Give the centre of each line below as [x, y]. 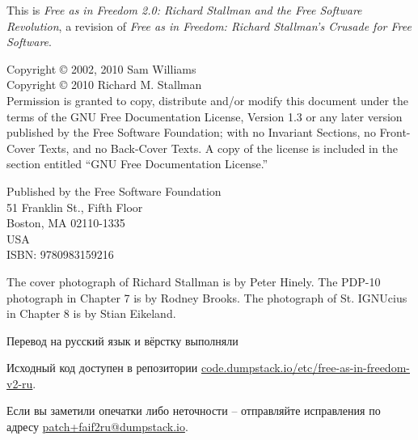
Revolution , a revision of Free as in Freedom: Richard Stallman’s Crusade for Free [209, 25]
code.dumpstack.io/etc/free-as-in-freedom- [305, 368]
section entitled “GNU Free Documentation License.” [137, 164]
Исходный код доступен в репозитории [102, 368]
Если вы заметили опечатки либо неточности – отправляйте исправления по [194, 410]
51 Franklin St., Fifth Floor [75, 207]
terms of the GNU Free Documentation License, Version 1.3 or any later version [205, 116]
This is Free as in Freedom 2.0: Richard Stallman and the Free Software [184, 10]
